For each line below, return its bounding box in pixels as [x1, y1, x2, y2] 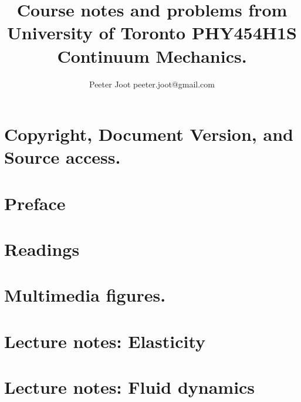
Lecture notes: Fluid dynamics [4, 375, 255, 399]
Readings [4, 237, 80, 261]
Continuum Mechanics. [57, 43, 247, 67]
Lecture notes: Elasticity [4, 329, 206, 353]
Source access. [4, 145, 121, 169]
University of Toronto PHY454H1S [7, 21, 297, 45]
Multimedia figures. [4, 283, 166, 307]
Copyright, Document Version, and [4, 122, 293, 146]
